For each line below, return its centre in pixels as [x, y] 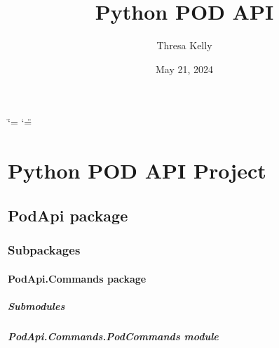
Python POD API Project [137, 170]
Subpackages [44, 249]
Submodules [36, 305]
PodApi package [68, 215]
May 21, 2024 [184, 69]
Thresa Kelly [184, 45]
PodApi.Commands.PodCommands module [113, 336]
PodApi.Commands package [77, 278]
